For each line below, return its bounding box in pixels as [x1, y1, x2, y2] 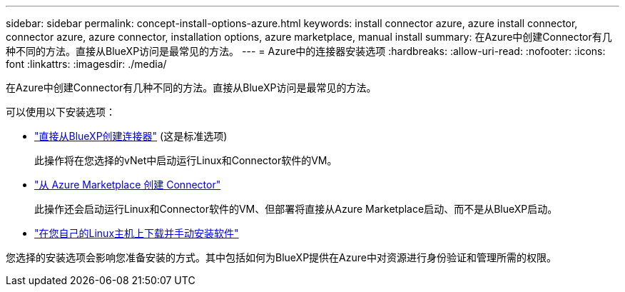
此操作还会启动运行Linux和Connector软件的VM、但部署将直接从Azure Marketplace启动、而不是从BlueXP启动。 [34, 203, 558, 215]
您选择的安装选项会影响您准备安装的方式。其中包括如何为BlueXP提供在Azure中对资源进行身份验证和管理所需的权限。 [6, 251, 557, 263]
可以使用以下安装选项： [6, 106, 116, 118]
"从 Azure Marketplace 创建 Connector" [34, 178, 221, 191]
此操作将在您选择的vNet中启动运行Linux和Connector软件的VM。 [34, 154, 337, 166]
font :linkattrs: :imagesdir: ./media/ [6, 58, 167, 70]
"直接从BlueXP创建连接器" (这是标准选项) [34, 130, 228, 142]
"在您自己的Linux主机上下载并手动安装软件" [34, 227, 239, 239]
